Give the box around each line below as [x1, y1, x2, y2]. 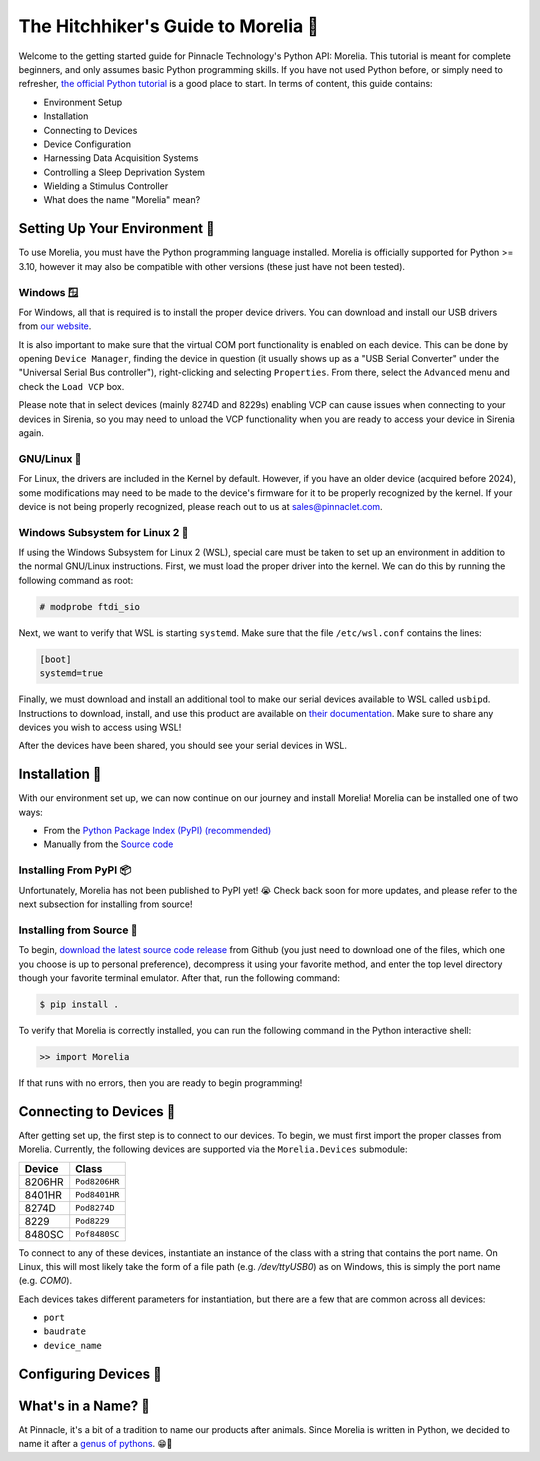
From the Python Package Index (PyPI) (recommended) [43, 825, 272, 837]
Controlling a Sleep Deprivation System [43, 166, 205, 178]
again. [18, 427, 45, 439]
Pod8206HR [75, 1176, 120, 1187]
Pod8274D [75, 1203, 115, 1214]
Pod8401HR [75, 1190, 120, 1200]
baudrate [43, 1326, 87, 1337]
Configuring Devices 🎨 [18, 1365, 162, 1382]
